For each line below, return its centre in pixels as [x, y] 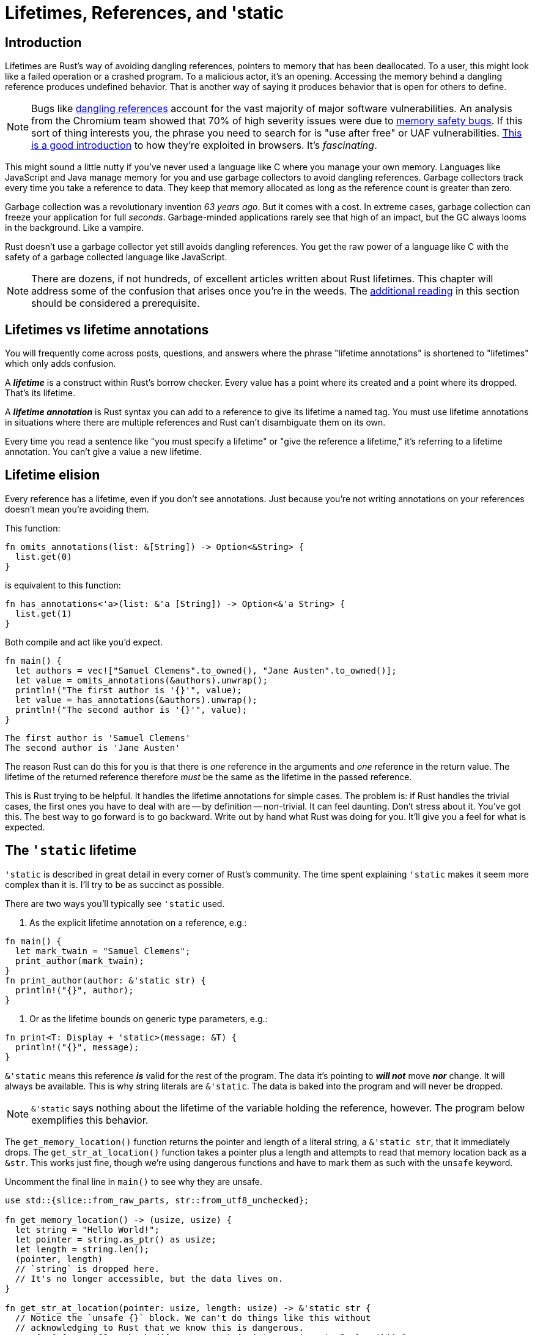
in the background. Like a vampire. [75, 228]
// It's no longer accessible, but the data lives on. [149, 1278]
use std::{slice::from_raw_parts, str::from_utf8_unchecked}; [157, 1200]
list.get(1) [43, 613]
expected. [25, 827]
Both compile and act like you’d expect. [84, 642]
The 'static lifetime [71, 851]
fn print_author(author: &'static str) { [105, 980]
